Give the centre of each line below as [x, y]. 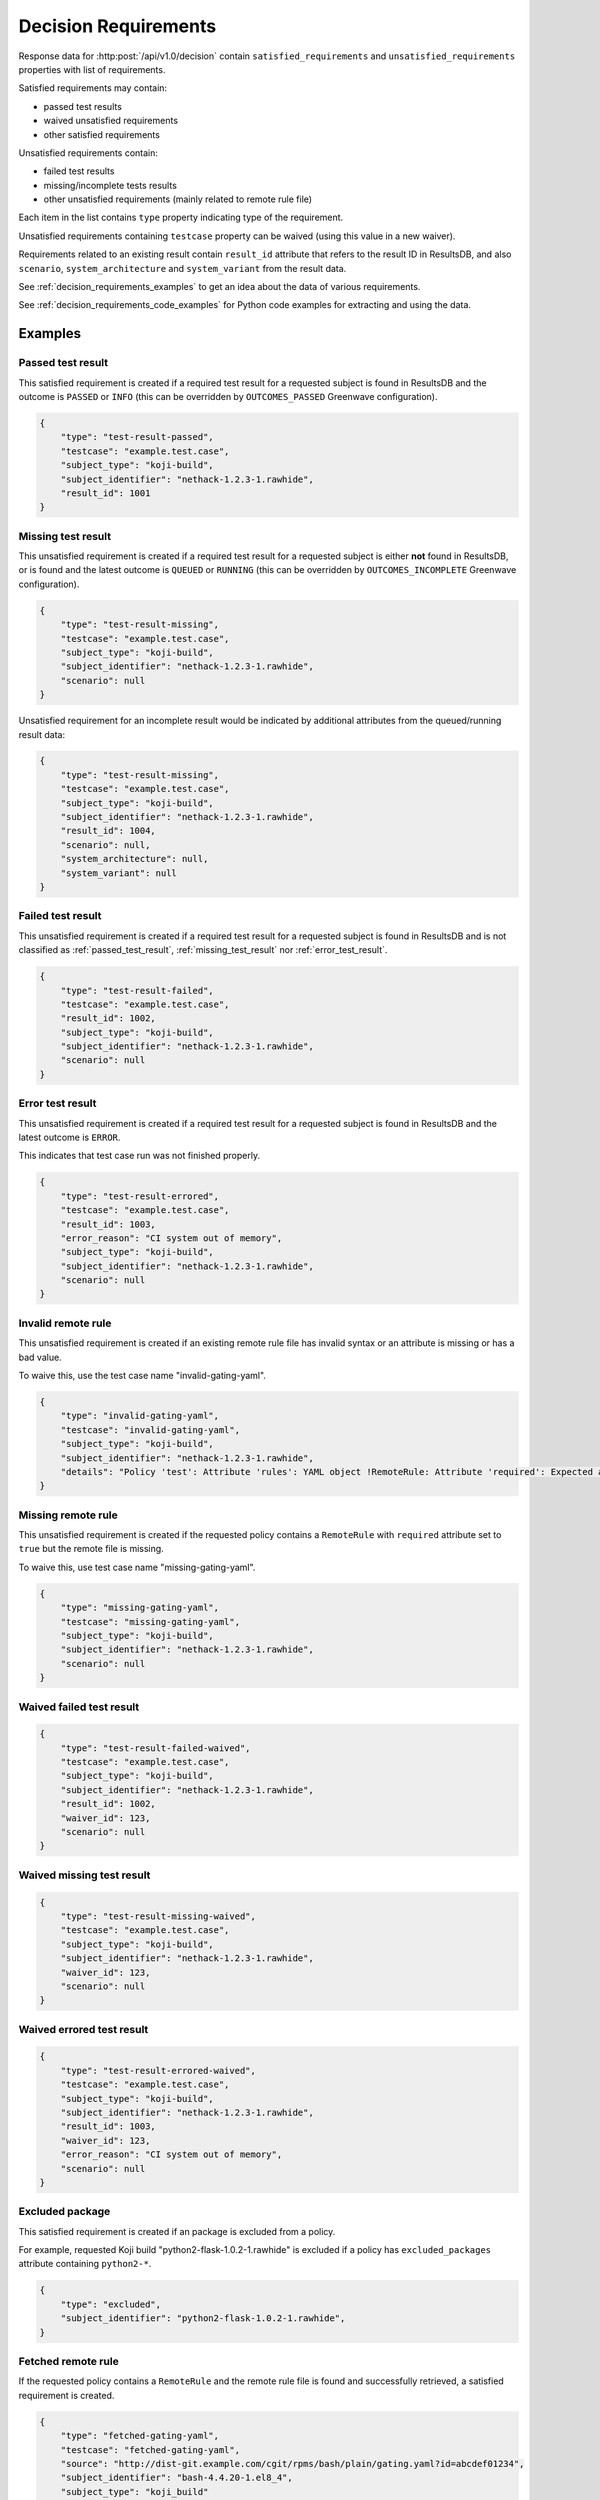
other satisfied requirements [101, 134]
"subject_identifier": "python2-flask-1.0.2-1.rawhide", [203, 2318]
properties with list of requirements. [92, 69]
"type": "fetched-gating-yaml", [140, 2436]
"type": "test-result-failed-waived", [155, 1748]
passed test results [82, 106]
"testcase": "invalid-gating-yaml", [150, 1429]
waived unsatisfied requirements [111, 121]
